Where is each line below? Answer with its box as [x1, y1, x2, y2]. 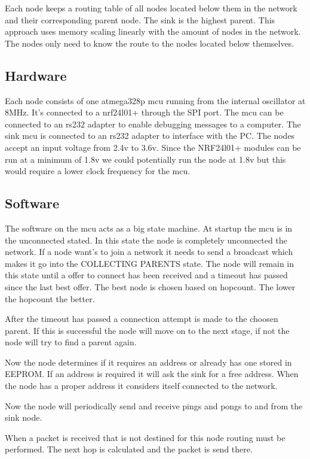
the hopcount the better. [5, 292, 95, 305]
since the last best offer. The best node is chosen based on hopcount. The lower [5, 280, 296, 293]
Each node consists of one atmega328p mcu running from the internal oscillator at [5, 94, 306, 107]
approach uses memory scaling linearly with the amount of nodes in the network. [5, 25, 301, 38]
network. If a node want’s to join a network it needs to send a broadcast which [5, 245, 293, 258]
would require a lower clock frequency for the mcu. [5, 165, 191, 177]
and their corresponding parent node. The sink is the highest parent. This [5, 13, 275, 26]
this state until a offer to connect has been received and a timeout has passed [5, 269, 288, 281]
